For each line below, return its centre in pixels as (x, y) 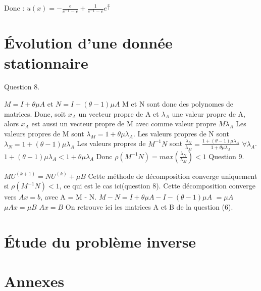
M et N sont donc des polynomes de (178, 104)
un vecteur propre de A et (119, 113)
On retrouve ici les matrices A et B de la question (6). (149, 206)
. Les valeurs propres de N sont (181, 133)
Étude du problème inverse (100, 241)
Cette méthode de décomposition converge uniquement (173, 176)
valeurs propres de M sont (44, 133)
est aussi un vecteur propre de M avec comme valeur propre (124, 124)
